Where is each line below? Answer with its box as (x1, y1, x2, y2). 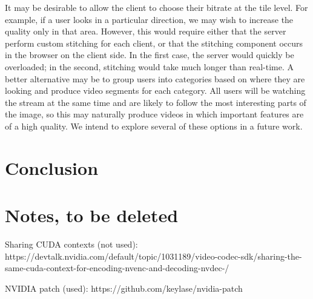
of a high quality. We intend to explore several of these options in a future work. (5, 119, 303, 132)
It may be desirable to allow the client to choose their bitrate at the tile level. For (5, 1, 308, 13)
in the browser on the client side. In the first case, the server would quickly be (5, 48, 294, 61)
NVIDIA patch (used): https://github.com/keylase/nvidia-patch (5, 281, 243, 294)
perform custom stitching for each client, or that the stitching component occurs (5, 36, 303, 49)
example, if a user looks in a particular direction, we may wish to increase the (5, 13, 294, 25)
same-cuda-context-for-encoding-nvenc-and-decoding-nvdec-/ (5, 261, 229, 274)
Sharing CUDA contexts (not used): (5, 238, 138, 251)
